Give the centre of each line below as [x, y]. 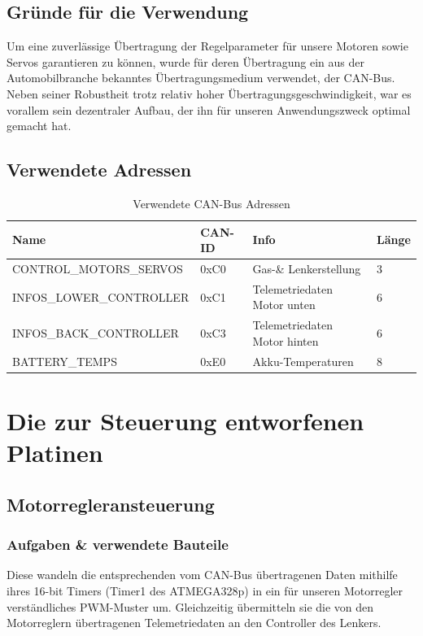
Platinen [55, 453]
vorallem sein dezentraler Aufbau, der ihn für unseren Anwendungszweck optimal [209, 109]
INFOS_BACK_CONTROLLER [96, 333]
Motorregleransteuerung [111, 504]
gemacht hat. [39, 126]
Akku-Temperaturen [303, 361]
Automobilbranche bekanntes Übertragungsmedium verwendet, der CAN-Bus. [201, 78]
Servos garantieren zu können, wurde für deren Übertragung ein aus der [185, 61]
